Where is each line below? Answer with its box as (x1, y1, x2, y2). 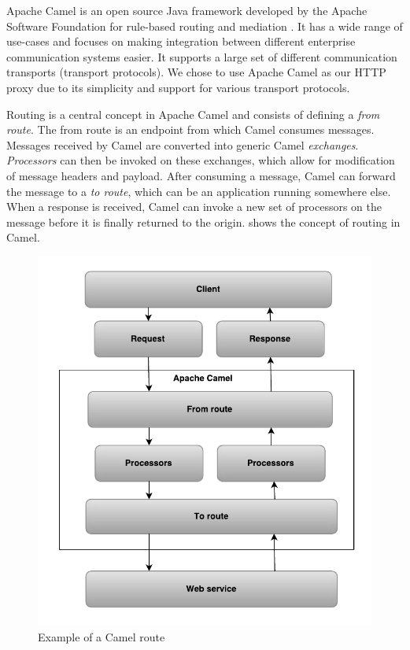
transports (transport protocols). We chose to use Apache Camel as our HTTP (6, 64, 386, 80)
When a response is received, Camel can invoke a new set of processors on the (6, 198, 382, 215)
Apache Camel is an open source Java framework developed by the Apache (6, 2, 368, 18)
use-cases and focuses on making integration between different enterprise (6, 33, 356, 50)
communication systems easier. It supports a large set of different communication (6, 48, 397, 65)
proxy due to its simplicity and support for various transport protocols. (6, 79, 350, 95)
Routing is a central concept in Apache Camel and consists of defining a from (6, 105, 380, 122)
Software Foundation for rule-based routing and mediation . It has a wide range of (6, 17, 403, 34)
